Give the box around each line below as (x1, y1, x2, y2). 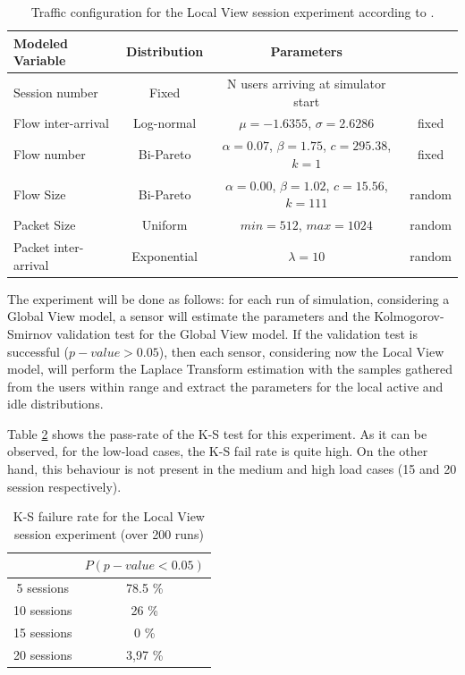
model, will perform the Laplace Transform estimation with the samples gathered (7, 359, 453, 378)
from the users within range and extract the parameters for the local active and (7, 376, 444, 395)
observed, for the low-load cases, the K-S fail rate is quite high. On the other (7, 442, 428, 460)
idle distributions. (7, 394, 104, 413)
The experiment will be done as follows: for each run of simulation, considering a (7, 289, 450, 308)
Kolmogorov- (374, 307, 444, 325)
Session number (13, 82, 98, 101)
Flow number (13, 145, 86, 164)
